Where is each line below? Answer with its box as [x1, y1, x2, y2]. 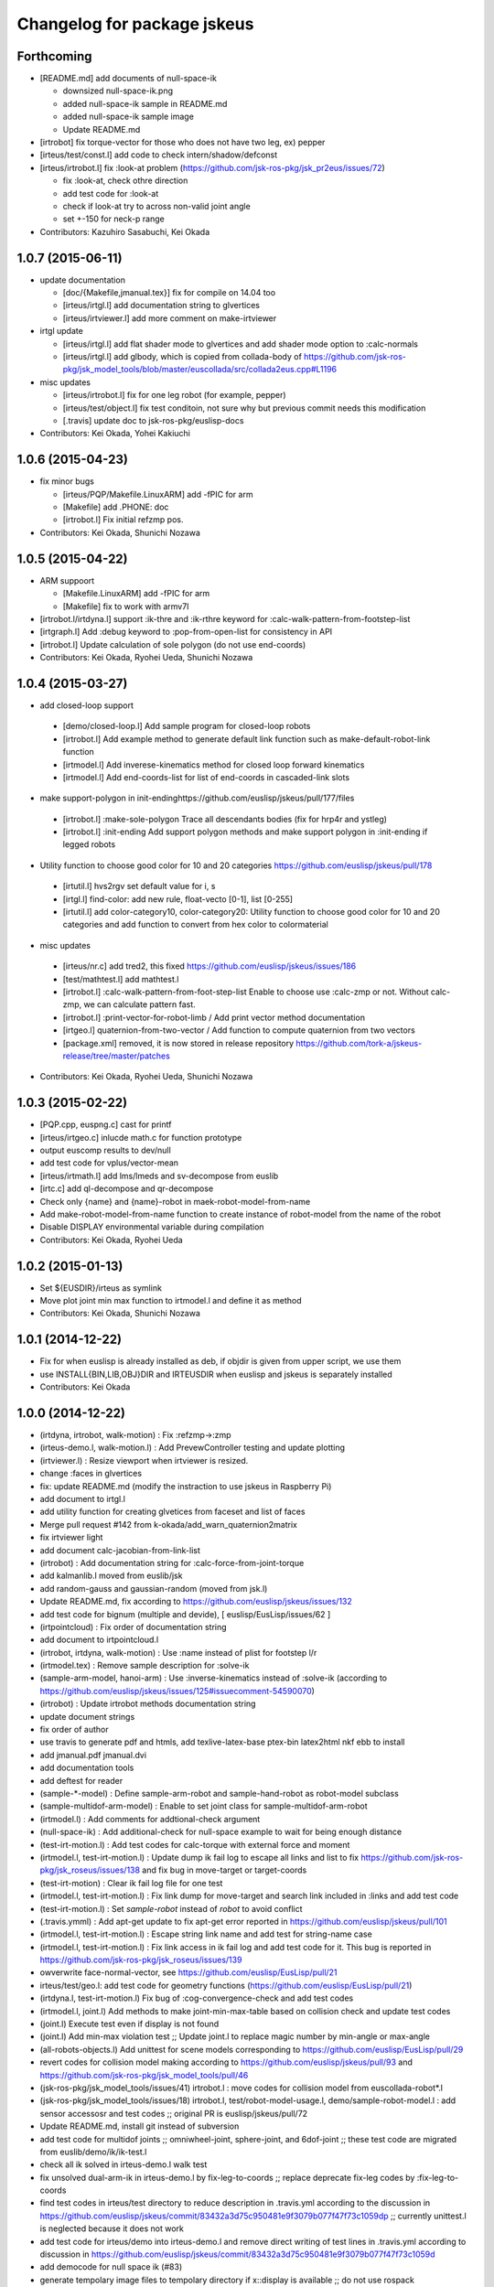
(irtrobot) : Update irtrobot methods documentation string [39, 1698, 256, 1710]
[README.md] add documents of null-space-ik [39, 73, 217, 84]
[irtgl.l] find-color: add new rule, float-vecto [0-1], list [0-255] [62, 893, 293, 905]
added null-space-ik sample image [62, 111, 194, 123]
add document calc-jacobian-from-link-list [39, 1544, 201, 1555]
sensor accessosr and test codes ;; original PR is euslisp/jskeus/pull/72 [39, 2108, 308, 2119]
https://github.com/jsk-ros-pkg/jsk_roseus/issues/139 [39, 1954, 242, 1966]
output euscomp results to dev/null [39, 1144, 171, 1156]
